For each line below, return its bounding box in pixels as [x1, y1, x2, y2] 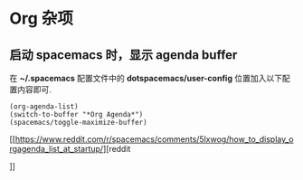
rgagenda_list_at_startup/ [9, 144, 104, 154]
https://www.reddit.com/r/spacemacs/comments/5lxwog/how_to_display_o [14, 134, 294, 145]
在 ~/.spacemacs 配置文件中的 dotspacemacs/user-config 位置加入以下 [9, 73, 283, 83]
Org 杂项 [9, 8, 74, 29]
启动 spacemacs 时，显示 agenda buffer [9, 47, 238, 62]
